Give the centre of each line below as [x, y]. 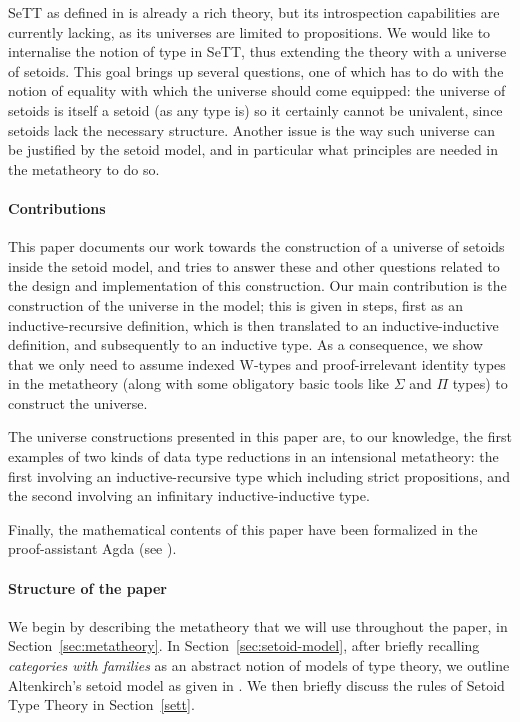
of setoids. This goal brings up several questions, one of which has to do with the [256, 70]
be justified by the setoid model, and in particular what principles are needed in [253, 149]
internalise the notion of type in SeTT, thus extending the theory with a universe [257, 51]
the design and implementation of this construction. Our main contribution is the [257, 285]
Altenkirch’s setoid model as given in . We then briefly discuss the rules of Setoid [256, 684]
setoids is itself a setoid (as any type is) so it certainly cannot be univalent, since [255, 109]
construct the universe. [78, 402]
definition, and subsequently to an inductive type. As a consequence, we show [245, 344]
